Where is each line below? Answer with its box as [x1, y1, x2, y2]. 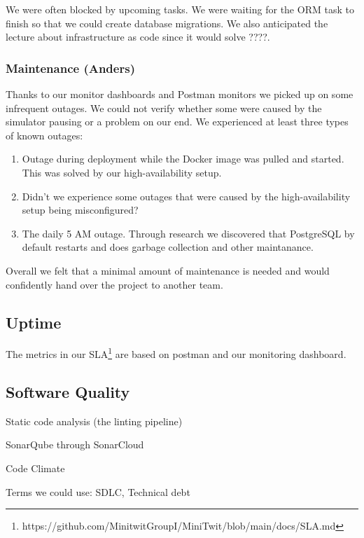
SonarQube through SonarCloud [6, 437, 144, 452]
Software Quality [6, 380, 130, 402]
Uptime [6, 311, 62, 333]
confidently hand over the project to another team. [6, 277, 223, 291]
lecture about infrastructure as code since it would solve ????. [6, 29, 270, 44]
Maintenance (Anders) [6, 59, 135, 76]
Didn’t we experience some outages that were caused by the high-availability [22, 188, 351, 203]
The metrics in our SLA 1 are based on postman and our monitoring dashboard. [6, 345, 346, 361]
